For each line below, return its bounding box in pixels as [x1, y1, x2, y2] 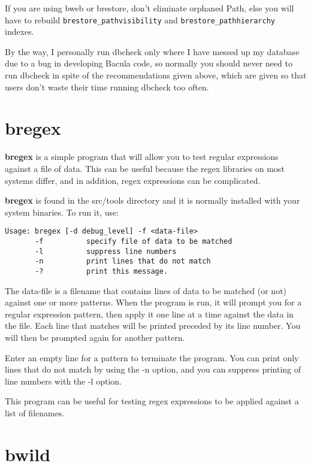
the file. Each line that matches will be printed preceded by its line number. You [5, 319, 301, 332]
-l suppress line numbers [35, 247, 177, 256]
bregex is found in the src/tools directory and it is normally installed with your [5, 194, 300, 207]
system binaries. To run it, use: [5, 205, 119, 218]
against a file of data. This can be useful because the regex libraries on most [5, 162, 285, 174]
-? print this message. [35, 267, 168, 276]
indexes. [5, 25, 34, 38]
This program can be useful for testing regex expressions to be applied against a [5, 395, 299, 407]
